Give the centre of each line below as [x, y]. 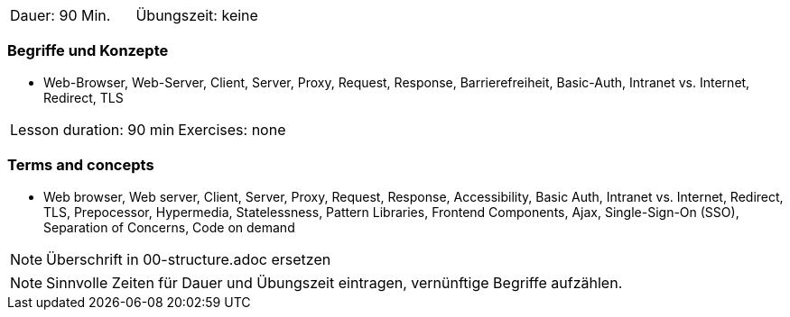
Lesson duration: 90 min [93, 129]
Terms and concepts [81, 165]
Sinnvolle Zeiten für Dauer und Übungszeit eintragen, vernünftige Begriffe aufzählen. [335, 282]
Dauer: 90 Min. [60, 15]
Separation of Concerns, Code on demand [169, 227]
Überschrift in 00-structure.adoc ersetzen [189, 259]
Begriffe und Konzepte [88, 51]
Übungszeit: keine [197, 15]
